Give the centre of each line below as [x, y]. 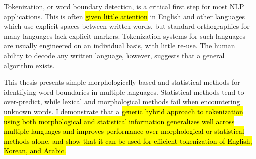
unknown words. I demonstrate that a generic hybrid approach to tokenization [124, 111]
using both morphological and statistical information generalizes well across [119, 121]
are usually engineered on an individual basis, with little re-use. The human [120, 46]
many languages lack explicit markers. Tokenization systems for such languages [125, 36]
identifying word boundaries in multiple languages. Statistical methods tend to [124, 91]
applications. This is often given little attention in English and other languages [124, 16]
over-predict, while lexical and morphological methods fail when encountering [122, 101]
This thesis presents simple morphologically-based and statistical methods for [122, 82]
